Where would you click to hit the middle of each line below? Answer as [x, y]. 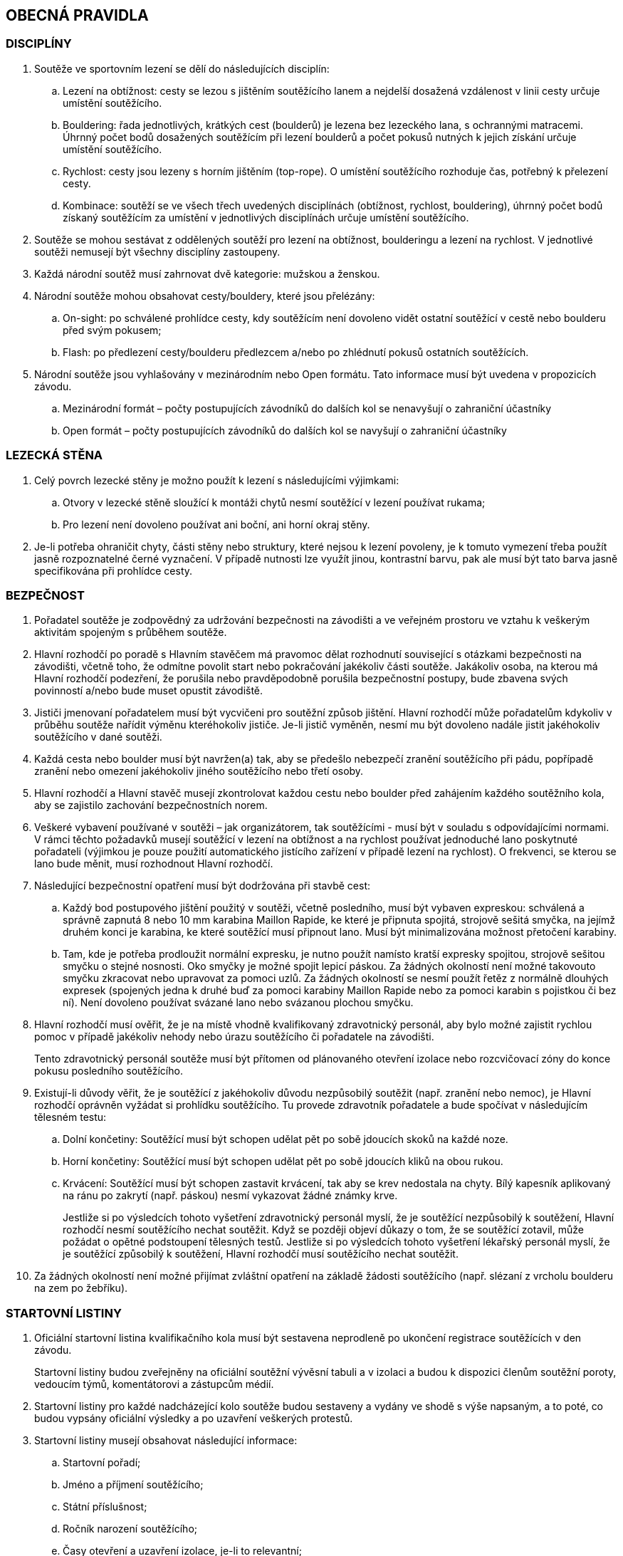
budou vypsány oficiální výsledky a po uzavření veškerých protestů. [194, 1419]
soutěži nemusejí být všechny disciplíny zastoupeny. [157, 251]
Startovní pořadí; [102, 1463]
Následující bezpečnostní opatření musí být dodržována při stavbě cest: [202, 886]
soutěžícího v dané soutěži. [98, 737]
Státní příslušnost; [105, 1507]
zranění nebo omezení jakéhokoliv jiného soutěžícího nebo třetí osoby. [199, 771]
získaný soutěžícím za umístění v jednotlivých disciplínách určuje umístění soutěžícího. [266, 217]
